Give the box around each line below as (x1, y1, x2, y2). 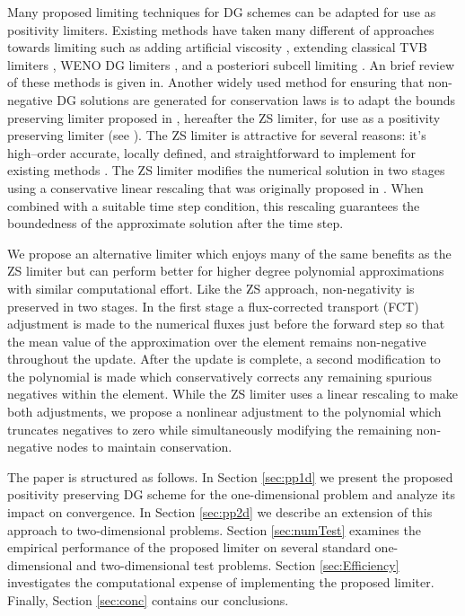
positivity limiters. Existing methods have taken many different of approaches (7, 20, 434, 39)
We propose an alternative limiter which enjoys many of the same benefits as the (7, 243, 452, 262)
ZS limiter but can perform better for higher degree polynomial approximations (7, 261, 444, 280)
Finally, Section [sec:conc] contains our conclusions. (7, 591, 289, 609)
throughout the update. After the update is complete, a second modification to (7, 349, 441, 368)
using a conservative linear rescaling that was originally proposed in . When (7, 178, 424, 197)
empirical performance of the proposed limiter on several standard (7, 538, 371, 557)
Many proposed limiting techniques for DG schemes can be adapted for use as (7, 3, 436, 21)
